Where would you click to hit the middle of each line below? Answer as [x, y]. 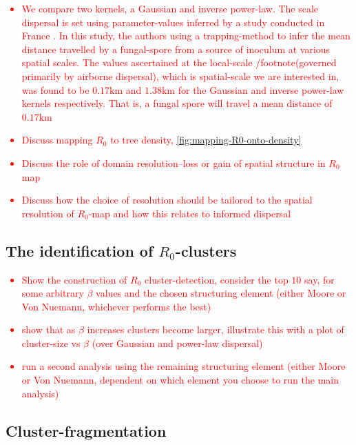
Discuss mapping [57, 140]
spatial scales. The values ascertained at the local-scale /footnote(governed [179, 62]
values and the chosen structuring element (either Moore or [221, 293]
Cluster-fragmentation [86, 430]
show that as [49, 329]
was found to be [55, 89]
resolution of [48, 213]
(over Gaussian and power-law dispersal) [177, 343]
